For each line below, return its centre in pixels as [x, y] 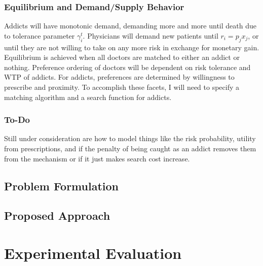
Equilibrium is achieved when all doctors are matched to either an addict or [122, 57]
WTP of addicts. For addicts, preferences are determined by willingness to [119, 77]
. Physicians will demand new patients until [151, 35]
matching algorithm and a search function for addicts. [88, 97]
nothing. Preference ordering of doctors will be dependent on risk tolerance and [127, 67]
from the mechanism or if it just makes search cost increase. [97, 158]
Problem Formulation [61, 186]
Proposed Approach [57, 215]
